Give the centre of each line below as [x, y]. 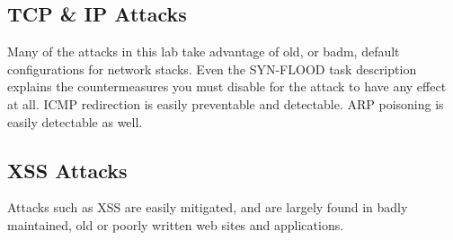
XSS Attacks [67, 170]
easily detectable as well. [75, 121]
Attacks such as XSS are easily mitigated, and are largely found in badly [208, 207]
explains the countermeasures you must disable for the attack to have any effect [227, 86]
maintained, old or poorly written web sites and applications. [176, 224]
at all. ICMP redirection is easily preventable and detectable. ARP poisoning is [226, 103]
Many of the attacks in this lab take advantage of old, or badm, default [204, 51]
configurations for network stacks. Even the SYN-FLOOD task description [212, 69]
